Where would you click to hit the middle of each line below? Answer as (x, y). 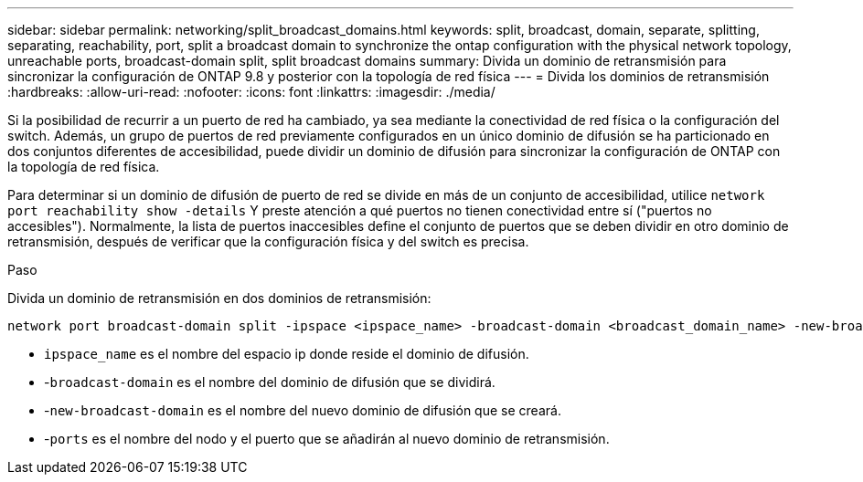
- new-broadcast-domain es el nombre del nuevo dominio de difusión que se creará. (303, 410)
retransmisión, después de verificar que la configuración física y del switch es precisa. (268, 241)
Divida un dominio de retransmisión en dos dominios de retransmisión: (219, 298)
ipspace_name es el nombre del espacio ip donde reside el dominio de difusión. (287, 354)
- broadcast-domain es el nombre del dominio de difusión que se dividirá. (270, 382)
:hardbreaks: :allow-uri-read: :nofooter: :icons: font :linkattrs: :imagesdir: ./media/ (251, 92)
